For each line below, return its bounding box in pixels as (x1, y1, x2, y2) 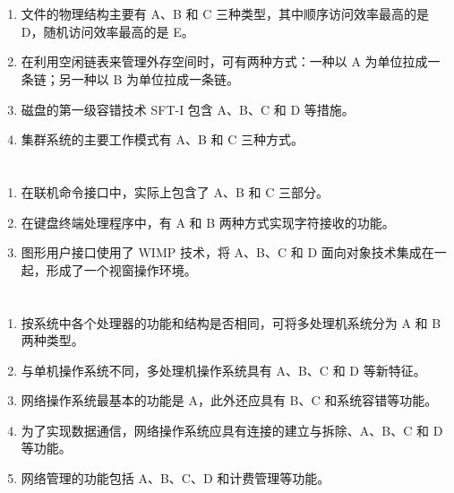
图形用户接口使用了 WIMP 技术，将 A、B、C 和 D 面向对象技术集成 (21, 243, 422, 262)
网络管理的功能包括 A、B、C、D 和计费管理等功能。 (21, 469, 330, 488)
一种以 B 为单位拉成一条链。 (71, 69, 240, 88)
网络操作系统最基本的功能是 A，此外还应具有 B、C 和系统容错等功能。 (21, 391, 438, 410)
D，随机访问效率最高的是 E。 (21, 22, 194, 40)
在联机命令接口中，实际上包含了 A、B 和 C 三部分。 (21, 182, 329, 201)
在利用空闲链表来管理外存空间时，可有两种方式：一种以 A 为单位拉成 (21, 52, 428, 71)
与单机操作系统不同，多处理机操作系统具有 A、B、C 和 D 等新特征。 (21, 360, 426, 379)
